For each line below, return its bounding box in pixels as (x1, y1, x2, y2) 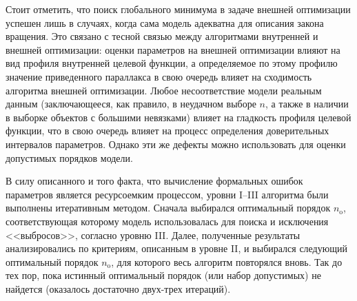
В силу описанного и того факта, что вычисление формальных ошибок (6, 174, 303, 188)
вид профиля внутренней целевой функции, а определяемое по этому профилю (6, 56, 338, 70)
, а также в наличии (265, 96, 349, 111)
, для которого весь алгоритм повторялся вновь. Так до (111, 254, 343, 269)
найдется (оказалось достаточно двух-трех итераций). (6, 281, 231, 295)
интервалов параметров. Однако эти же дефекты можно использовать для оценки (6, 136, 346, 151)
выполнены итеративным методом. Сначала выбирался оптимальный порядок (6, 200, 331, 215)
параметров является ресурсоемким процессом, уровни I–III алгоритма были (6, 187, 329, 201)
